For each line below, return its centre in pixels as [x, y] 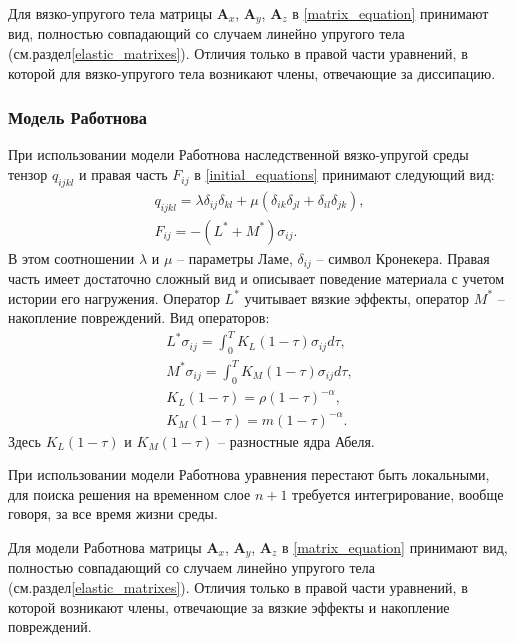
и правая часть [123, 174]
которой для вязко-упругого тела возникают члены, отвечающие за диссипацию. [252, 72]
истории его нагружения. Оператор [114, 297]
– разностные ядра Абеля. [296, 440]
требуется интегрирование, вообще [398, 493]
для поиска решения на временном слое [129, 493]
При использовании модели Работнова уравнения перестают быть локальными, [249, 474]
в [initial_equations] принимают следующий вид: [344, 174]
